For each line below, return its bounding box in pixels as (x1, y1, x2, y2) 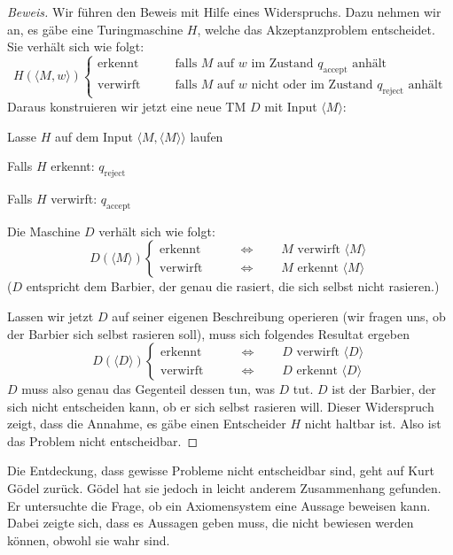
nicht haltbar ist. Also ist (304, 414, 441, 433)
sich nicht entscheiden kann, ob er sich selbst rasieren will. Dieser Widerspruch (7, 397, 434, 415)
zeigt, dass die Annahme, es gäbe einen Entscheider (7, 414, 286, 433)
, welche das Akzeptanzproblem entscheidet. (197, 19, 435, 38)
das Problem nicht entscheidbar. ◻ (7, 431, 199, 450)
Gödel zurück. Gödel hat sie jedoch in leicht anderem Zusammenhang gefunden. (7, 479, 441, 497)
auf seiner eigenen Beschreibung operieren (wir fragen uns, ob (112, 306, 446, 325)
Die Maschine (7, 221, 81, 240)
